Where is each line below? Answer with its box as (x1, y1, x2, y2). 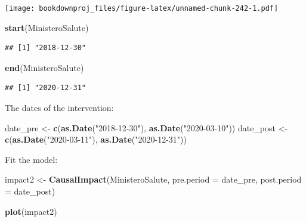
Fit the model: (5, 153, 58, 165)
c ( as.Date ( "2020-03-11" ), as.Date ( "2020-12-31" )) (5, 133, 187, 146)
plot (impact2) (5, 205, 57, 217)
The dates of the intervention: (5, 101, 114, 114)
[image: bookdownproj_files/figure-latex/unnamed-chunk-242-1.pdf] (5, 4, 279, 13)
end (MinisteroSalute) (5, 61, 84, 73)
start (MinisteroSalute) (5, 21, 89, 33)
